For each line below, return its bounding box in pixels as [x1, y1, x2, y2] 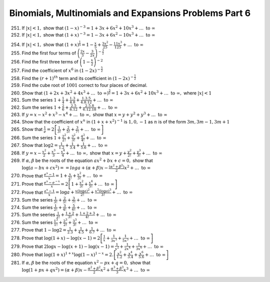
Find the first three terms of [21, 59, 78, 65]
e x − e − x [44, 179, 60, 185]
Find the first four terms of [21, 50, 76, 56]
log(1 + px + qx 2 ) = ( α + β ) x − [21, 266, 87, 273]
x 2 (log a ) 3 [95, 187, 111, 193]
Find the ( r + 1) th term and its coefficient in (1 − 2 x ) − [21, 75, 134, 81]
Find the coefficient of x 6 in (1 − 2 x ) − [21, 67, 100, 73]
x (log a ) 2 [75, 187, 90, 193]
